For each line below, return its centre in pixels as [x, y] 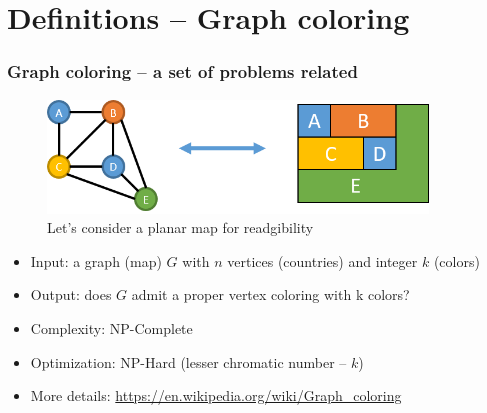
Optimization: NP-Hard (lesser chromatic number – [188, 361]
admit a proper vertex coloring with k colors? [270, 294]
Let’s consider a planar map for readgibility [180, 227]
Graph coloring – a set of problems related [182, 71]
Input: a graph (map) [96, 260]
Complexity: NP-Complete [111, 328]
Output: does [71, 294]
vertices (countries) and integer [322, 260]
